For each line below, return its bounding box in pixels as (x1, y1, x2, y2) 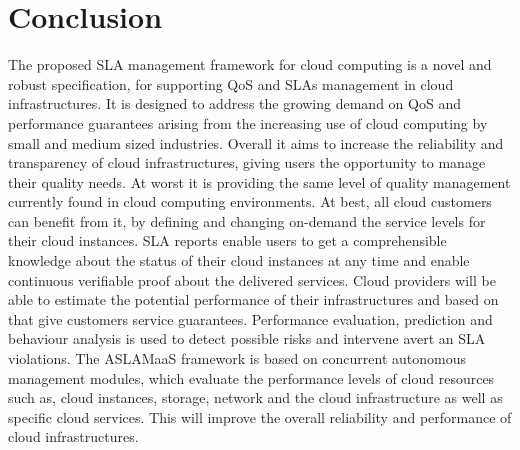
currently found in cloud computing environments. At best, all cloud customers (8, 191, 492, 212)
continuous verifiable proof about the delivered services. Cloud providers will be (8, 269, 496, 290)
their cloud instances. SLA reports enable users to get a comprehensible (8, 230, 447, 251)
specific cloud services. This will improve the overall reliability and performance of (8, 406, 512, 427)
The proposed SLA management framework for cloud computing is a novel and (8, 54, 492, 75)
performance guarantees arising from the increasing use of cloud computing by (8, 112, 488, 133)
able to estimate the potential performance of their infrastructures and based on (8, 289, 499, 310)
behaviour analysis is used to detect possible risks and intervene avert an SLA (8, 328, 486, 349)
